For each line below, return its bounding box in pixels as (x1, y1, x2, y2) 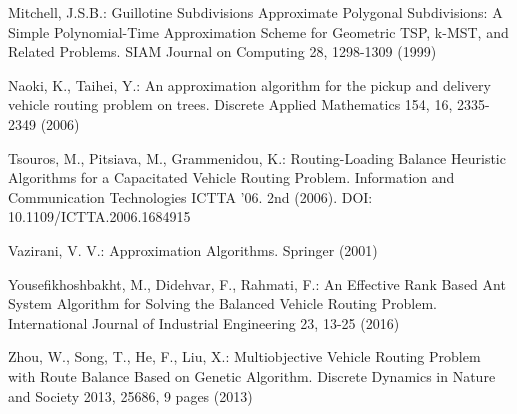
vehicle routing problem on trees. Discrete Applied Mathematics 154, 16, (8, 94, 453, 115)
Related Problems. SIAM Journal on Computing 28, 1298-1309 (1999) (8, 41, 437, 62)
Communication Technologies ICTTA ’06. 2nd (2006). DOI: (8, 186, 373, 207)
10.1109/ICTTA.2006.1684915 (8, 206, 191, 227)
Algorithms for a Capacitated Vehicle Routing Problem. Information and (8, 167, 455, 188)
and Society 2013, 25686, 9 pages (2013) (8, 385, 253, 406)
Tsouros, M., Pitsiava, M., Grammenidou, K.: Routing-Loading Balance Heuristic (8, 147, 506, 168)
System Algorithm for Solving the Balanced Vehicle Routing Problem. (8, 293, 437, 314)
